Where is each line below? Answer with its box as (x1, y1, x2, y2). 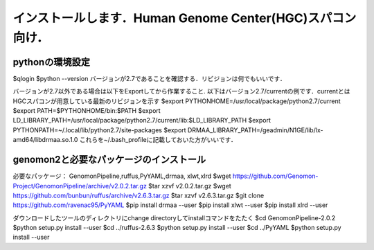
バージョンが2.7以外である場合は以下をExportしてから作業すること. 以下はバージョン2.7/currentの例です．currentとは (12, 87, 350, 96)
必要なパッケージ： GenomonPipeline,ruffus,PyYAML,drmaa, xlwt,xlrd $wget (12, 172, 231, 180)
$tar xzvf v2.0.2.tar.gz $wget (148, 181, 231, 190)
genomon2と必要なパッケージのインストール (12, 154, 206, 166)
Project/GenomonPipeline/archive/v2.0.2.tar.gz (12, 181, 147, 190)
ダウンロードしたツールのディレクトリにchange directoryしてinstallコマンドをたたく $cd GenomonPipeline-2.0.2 (12, 213, 336, 222)
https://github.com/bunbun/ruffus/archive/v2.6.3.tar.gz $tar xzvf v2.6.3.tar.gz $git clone (12, 191, 265, 199)
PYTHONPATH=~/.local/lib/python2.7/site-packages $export (12, 125, 186, 134)
